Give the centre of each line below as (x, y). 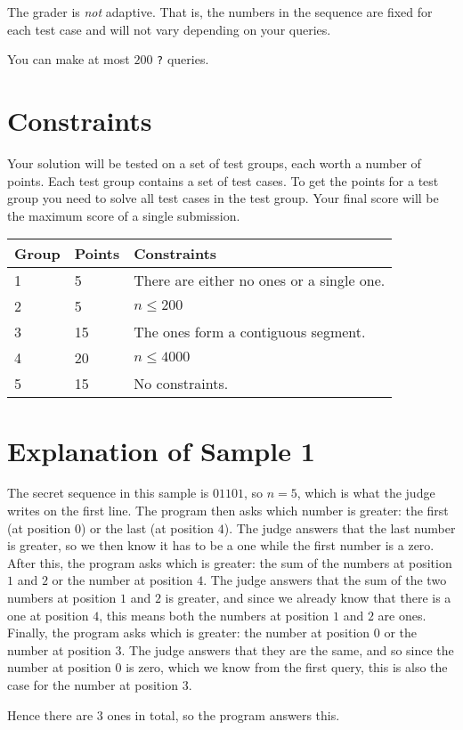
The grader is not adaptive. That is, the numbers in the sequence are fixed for (220, 12)
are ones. (402, 615)
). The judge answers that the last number (340, 527)
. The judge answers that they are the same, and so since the (288, 649)
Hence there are (50, 714)
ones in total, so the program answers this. (223, 714)
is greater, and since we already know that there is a (308, 598)
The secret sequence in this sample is (108, 493)
